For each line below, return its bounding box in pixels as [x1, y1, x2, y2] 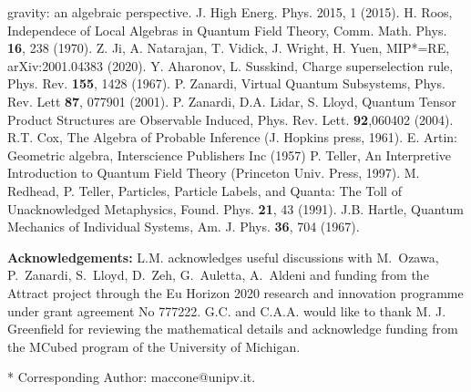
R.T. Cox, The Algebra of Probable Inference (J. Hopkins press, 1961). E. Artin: [7, 128, 457, 147]
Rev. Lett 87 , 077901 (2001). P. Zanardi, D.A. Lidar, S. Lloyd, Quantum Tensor [7, 91, 456, 110]
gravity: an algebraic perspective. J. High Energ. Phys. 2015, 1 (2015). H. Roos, [7, 3, 453, 21]
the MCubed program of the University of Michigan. [7, 336, 301, 356]
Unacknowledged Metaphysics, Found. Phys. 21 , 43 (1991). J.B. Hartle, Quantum [7, 199, 464, 218]
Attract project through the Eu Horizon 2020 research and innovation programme [7, 283, 464, 302]
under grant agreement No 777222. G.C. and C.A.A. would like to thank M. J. [7, 301, 446, 320]
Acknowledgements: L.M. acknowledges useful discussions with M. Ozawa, [7, 247, 439, 266]
